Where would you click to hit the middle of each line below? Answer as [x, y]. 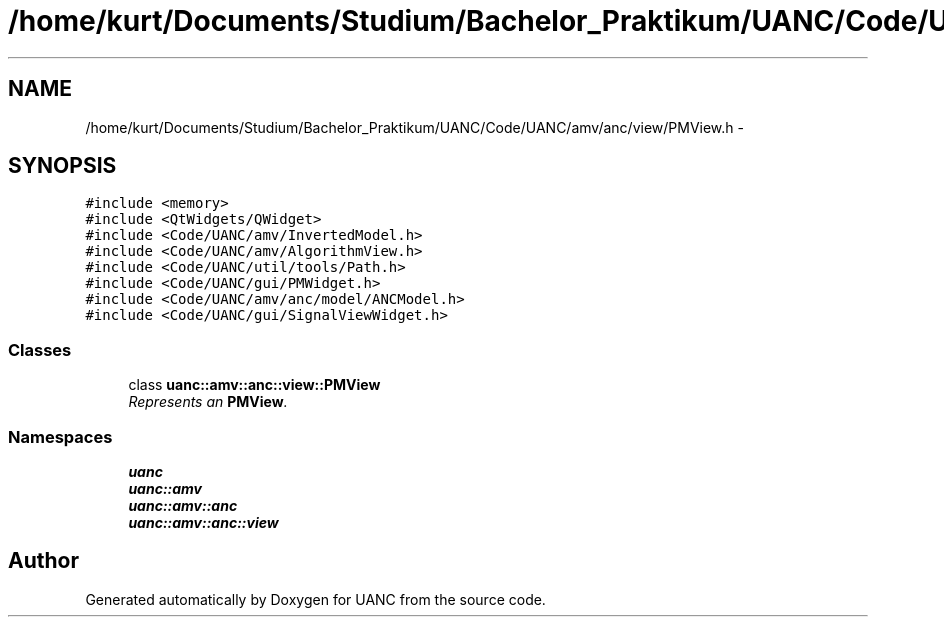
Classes [40, 349]
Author [43, 561]
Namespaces [60, 436]
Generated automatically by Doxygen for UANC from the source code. [315, 599]
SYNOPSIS [62, 166]
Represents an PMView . [208, 402]
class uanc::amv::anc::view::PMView [254, 385]
